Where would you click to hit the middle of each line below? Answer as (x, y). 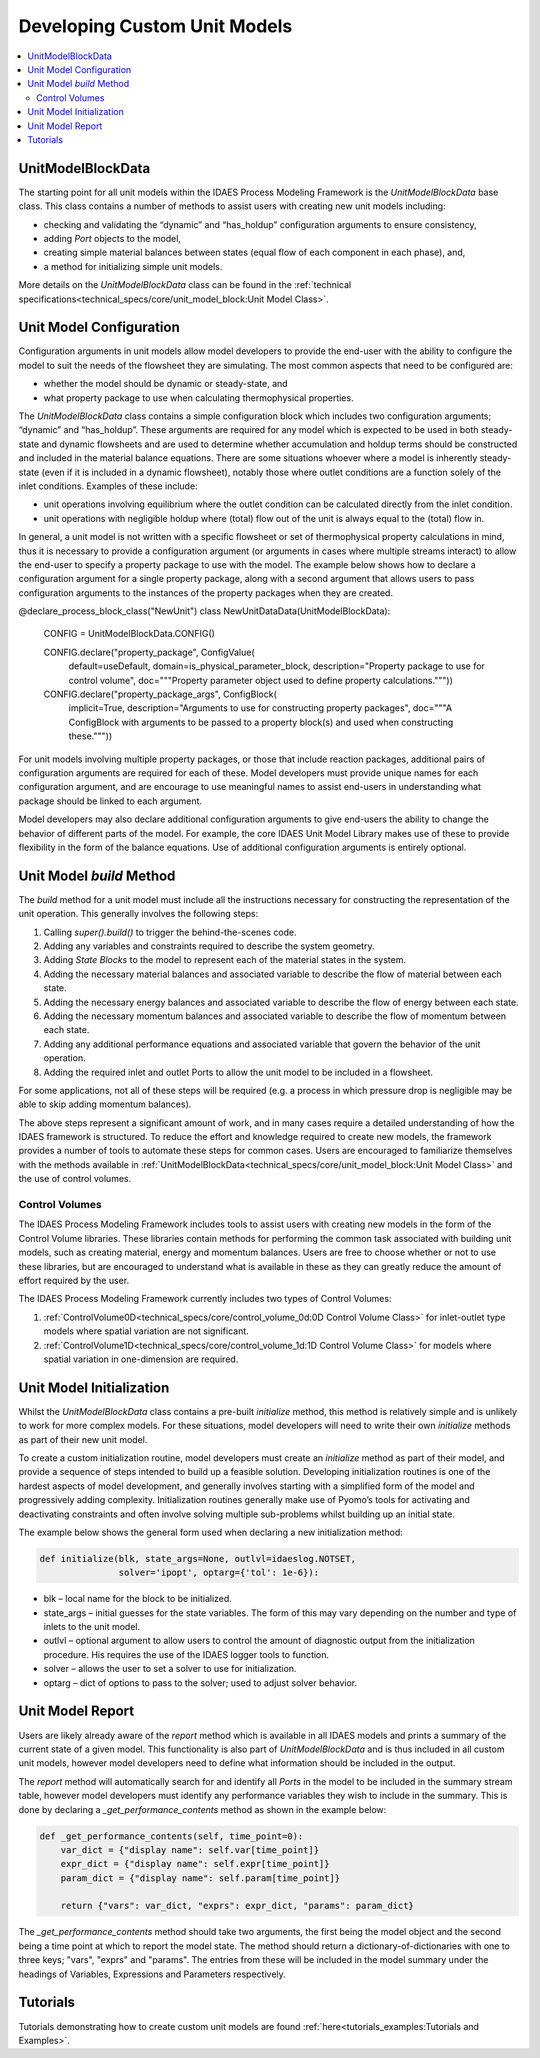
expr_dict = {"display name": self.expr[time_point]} (195, 1864)
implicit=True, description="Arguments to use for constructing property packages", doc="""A (260, 708)
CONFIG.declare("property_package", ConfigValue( (149, 652)
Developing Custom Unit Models (155, 26)
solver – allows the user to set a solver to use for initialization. (170, 1669)
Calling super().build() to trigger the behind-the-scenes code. (170, 932)
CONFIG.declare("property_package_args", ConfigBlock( (160, 694)
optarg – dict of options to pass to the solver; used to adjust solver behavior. (200, 1682)
